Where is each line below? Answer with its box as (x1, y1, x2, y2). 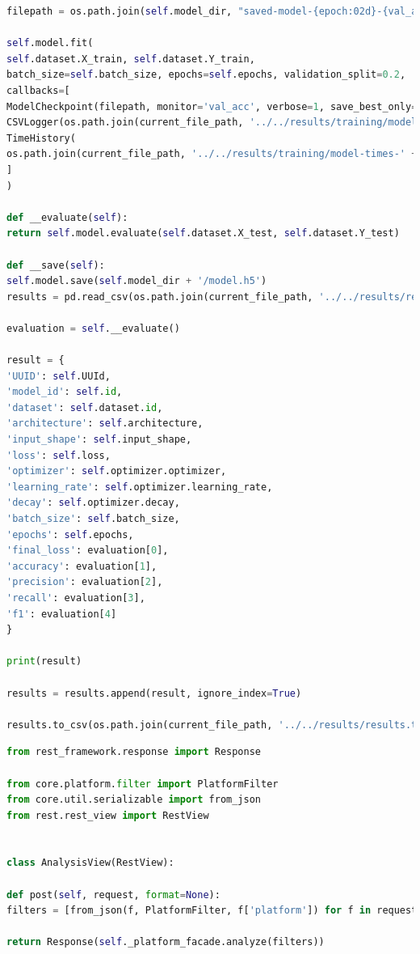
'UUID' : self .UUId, (6, 370, 111, 382)
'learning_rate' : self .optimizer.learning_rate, (6, 481, 273, 493)
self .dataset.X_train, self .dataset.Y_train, (6, 53, 255, 65)
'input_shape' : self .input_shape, (6, 434, 192, 446)
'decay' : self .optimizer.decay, (6, 497, 180, 509)
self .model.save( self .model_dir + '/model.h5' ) (6, 275, 267, 287)
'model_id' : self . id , (6, 386, 123, 398)
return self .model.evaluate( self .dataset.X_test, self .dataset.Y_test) (6, 227, 400, 240)
